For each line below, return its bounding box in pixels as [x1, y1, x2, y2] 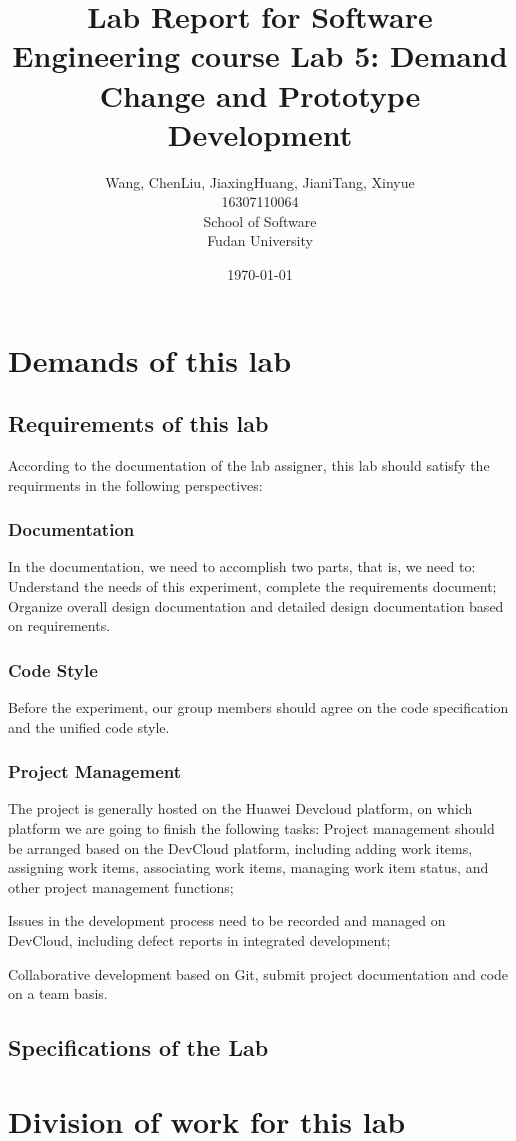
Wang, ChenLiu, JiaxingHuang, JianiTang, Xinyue [105, 171, 415, 192]
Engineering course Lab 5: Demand [12, 35, 508, 76]
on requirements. [8, 615, 111, 636]
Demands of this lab [8, 339, 292, 380]
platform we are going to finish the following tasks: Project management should [8, 818, 495, 839]
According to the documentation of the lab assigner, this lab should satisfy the [8, 455, 490, 476]
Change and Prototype [99, 74, 421, 115]
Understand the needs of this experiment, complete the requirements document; [8, 576, 497, 597]
